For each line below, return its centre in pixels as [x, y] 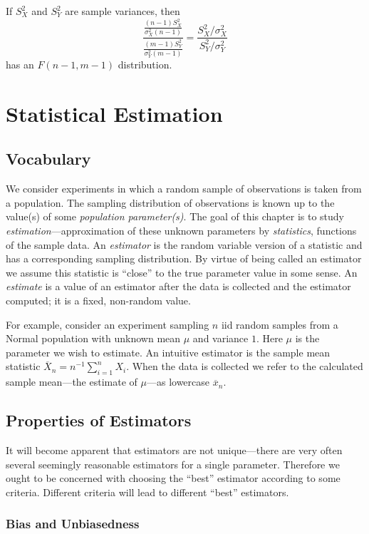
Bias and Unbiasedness [73, 524]
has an [20, 65]
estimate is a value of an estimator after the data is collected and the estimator [178, 286]
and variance [220, 338]
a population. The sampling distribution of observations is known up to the [170, 202]
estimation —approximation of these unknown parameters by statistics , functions [181, 231]
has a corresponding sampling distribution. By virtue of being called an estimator [184, 258]
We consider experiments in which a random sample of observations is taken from [184, 189]
